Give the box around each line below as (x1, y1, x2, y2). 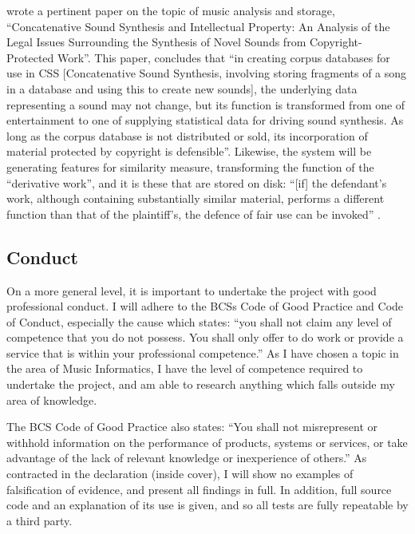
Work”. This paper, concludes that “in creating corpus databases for (57, 49, 390, 65)
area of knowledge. (6, 391, 97, 408)
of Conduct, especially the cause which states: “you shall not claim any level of (6, 313, 392, 330)
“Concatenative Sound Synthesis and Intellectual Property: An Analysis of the (6, 18, 390, 34)
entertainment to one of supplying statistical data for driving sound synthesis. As (6, 112, 404, 129)
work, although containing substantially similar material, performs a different (6, 190, 385, 207)
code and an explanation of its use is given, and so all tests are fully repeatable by (6, 496, 409, 513)
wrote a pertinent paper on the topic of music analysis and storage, (6, 2, 335, 18)
